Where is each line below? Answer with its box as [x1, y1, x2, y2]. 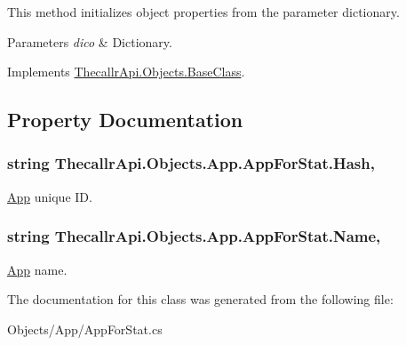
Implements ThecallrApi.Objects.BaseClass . [7, 62, 245, 81]
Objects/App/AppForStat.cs [7, 319, 163, 338]
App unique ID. [7, 187, 92, 205]
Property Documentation [7, 106, 243, 133]
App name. [7, 260, 68, 278]
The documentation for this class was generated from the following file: [7, 290, 394, 309]
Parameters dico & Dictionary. [7, 32, 172, 51]
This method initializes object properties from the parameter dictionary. [7, 3, 400, 20]
